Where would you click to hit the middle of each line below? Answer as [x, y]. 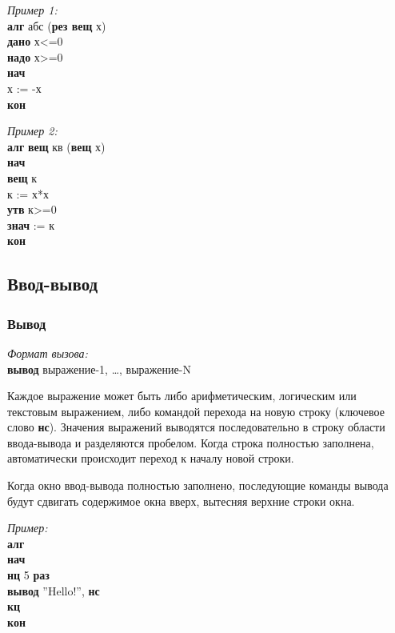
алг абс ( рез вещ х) [57, 25]
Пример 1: [32, 10]
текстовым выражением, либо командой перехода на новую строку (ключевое [196, 411]
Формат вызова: [48, 353]
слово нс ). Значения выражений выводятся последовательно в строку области [196, 427]
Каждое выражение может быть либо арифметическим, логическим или [182, 396]
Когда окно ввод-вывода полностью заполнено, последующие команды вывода [198, 485]
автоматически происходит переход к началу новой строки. [151, 458]
